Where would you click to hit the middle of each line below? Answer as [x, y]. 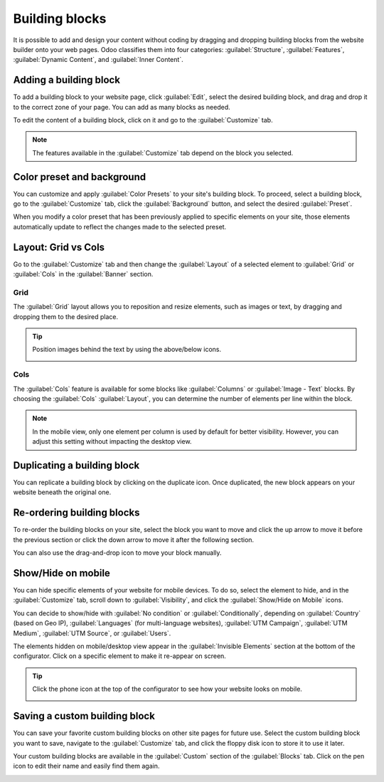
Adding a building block [67, 80]
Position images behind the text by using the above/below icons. [127, 350]
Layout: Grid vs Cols [59, 247]
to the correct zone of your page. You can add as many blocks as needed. [122, 107]
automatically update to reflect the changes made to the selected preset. [120, 226]
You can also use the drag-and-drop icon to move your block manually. [117, 553]
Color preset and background [79, 177]
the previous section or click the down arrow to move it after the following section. [134, 539]
